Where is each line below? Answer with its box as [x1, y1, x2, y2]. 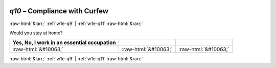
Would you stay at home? [9, 30, 63, 36]
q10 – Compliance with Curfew [9, 7, 109, 15]
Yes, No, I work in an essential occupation [12, 39, 116, 46]
